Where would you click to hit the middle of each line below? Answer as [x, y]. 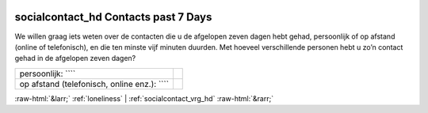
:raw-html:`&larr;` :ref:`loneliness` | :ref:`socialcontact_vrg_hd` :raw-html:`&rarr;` [144, 98]
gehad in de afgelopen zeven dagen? [75, 58]
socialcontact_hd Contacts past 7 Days [113, 17]
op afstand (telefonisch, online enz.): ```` [94, 84]
